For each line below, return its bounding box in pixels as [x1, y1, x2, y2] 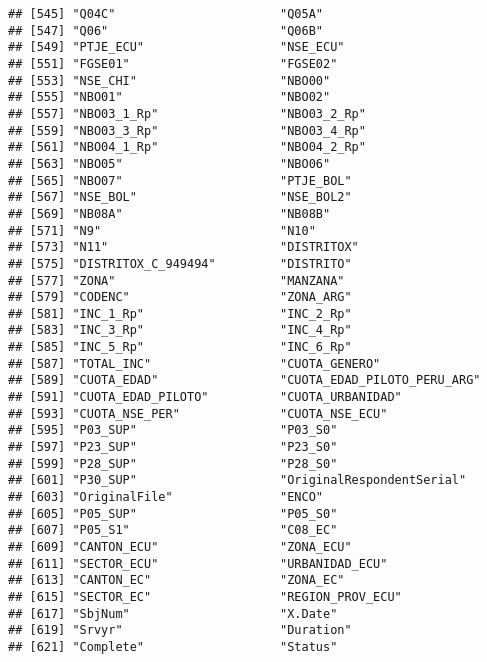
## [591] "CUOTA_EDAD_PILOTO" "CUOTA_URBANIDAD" [8, 390, 402, 405]
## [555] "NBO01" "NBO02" [8, 90, 331, 105]
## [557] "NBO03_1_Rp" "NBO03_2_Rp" [8, 106, 366, 121]
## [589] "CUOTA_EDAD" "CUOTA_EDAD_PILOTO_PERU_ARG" [8, 373, 481, 388]
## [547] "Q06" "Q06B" [8, 23, 323, 38]
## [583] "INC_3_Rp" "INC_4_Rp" [8, 323, 352, 338]
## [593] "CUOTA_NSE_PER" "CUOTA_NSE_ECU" [8, 406, 388, 421]
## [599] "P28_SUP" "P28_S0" [8, 456, 338, 471]
